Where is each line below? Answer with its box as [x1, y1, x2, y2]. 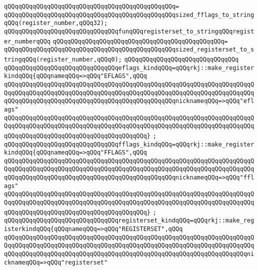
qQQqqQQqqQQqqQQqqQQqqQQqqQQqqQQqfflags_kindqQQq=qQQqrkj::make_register [4, 140, 255, 148]
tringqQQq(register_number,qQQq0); [4, 55, 122, 63]
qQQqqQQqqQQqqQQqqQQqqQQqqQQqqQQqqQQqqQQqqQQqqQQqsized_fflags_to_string [4, 11, 255, 18]
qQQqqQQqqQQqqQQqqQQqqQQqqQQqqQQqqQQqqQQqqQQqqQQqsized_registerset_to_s [4, 46, 255, 53]
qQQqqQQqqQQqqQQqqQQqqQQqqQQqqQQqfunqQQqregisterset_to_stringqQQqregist [4, 27, 255, 35]
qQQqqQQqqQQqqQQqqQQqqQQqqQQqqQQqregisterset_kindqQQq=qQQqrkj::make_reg [4, 217, 255, 224]
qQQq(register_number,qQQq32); [4, 19, 108, 27]
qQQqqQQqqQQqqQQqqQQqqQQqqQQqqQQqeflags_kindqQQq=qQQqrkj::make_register [4, 64, 255, 71]
